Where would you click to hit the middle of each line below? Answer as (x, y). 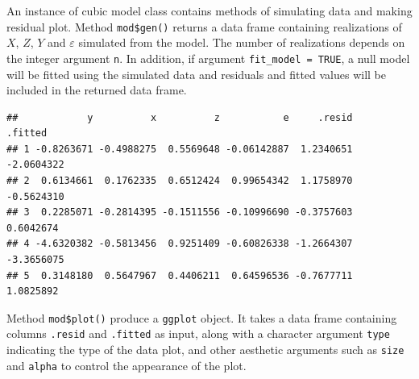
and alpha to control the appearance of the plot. (127, 365)
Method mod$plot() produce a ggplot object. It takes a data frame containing (202, 317)
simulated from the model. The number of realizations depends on (242, 42)
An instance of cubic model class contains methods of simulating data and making (209, 10)
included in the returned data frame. (97, 90)
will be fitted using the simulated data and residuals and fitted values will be (197, 74)
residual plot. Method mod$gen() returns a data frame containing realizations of (204, 26)
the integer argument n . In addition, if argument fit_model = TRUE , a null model (208, 58)
